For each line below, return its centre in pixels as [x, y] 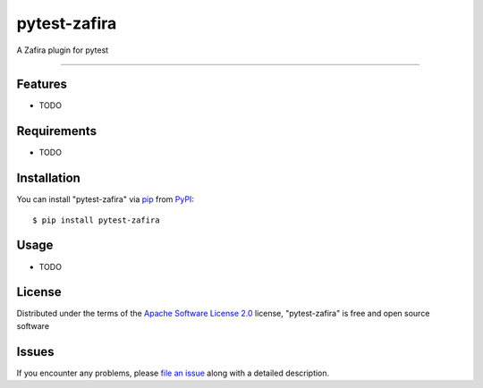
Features [42, 84]
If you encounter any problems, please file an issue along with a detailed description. [173, 373]
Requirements [57, 131]
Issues [35, 352]
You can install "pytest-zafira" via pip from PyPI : [105, 199]
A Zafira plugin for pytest [63, 50]
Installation [48, 178]
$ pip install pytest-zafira [96, 220]
